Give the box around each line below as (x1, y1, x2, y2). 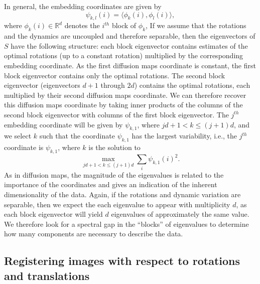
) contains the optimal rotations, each (134, 80, 250, 90)
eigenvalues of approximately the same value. (111, 209, 249, 219)
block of (111, 20, 137, 31)
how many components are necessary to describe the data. (4, 228, 183, 239)
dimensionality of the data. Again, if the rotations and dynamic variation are (4, 189, 241, 199)
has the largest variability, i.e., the (132, 130, 237, 141)
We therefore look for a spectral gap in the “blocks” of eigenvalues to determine (4, 218, 249, 229)
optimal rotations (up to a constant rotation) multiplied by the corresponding (4, 50, 243, 61)
